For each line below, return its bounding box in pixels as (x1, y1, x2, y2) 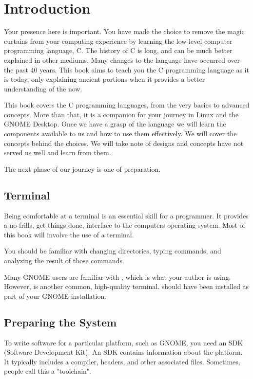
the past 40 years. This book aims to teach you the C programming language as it (4, 64, 249, 74)
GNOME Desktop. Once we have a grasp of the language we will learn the (4, 119, 226, 129)
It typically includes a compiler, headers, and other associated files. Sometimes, (4, 356, 240, 366)
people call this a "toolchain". (4, 366, 91, 376)
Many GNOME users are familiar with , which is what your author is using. (4, 271, 231, 282)
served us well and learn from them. (4, 147, 111, 158)
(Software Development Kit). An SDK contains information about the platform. (4, 347, 243, 357)
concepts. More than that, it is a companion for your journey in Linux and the (4, 109, 239, 119)
